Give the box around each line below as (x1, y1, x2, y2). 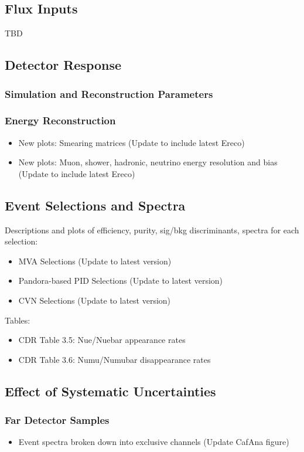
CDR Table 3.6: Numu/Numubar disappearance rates (18, 353, 211, 365)
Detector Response (5, 56, 122, 74)
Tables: (5, 314, 30, 326)
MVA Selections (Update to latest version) (18, 254, 172, 267)
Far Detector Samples (5, 413, 110, 427)
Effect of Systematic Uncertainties (5, 382, 216, 400)
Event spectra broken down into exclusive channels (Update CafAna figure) (18, 436, 289, 448)
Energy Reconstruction (5, 113, 116, 128)
